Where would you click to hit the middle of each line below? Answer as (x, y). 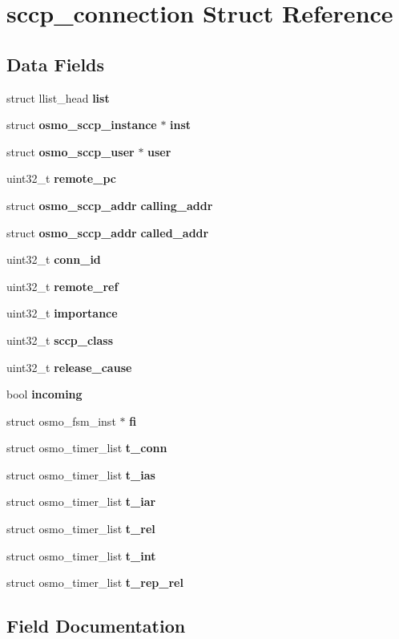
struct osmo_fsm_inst (61, 421)
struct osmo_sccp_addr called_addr (108, 232)
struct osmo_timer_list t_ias (81, 474)
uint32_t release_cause (69, 367)
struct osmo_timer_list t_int (81, 555)
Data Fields (56, 64)
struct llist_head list (58, 97)
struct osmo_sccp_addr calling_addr (110, 205)
